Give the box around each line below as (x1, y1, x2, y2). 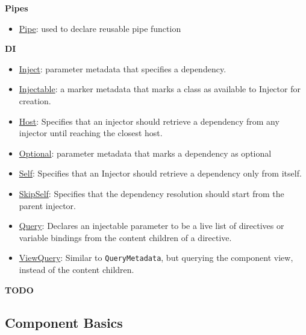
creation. (19, 94, 51, 107)
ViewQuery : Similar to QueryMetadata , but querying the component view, (19, 251, 293, 264)
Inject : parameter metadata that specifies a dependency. (19, 62, 226, 75)
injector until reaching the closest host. (19, 127, 163, 139)
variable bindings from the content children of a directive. (19, 231, 232, 243)
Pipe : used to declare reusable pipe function (19, 22, 181, 34)
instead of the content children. (19, 263, 134, 275)
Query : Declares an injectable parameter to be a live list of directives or (19, 219, 284, 232)
